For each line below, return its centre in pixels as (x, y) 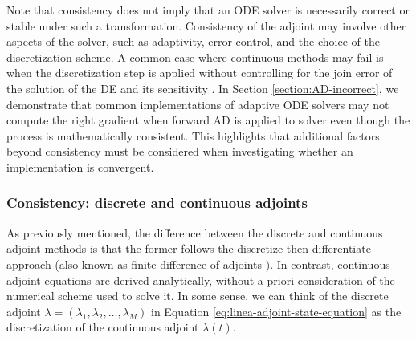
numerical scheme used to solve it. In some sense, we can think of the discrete (198, 296)
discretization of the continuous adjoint (103, 327)
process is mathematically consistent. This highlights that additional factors (193, 135)
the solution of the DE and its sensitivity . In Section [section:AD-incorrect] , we (203, 88)
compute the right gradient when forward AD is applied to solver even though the (208, 120)
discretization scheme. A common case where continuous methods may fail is (195, 57)
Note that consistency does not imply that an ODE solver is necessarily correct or (208, 10)
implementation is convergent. (80, 166)
